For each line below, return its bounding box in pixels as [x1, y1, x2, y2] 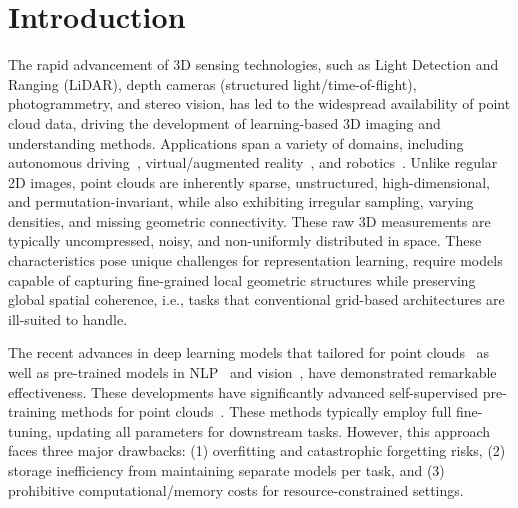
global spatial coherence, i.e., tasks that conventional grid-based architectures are [8, 289, 505, 310]
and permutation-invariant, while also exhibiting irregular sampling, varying [8, 191, 474, 212]
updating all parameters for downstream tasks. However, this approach [56, 420, 491, 441]
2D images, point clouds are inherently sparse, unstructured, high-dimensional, [8, 171, 490, 192]
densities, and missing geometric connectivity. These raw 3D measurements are [8, 210, 491, 231]
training [8, 401, 57, 422]
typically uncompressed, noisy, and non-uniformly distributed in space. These [8, 230, 482, 251]
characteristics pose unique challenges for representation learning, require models [8, 250, 503, 271]
